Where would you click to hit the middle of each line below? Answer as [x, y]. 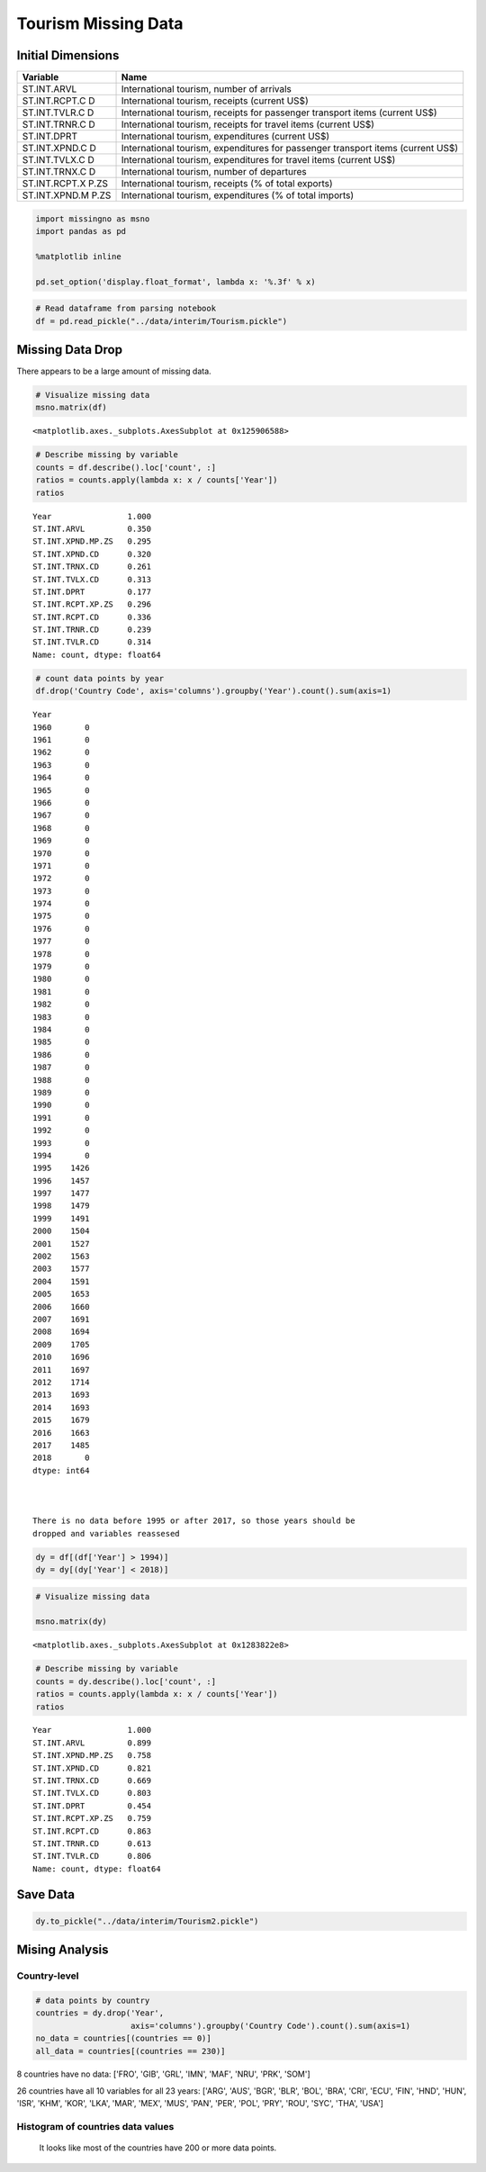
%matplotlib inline [78, 256]
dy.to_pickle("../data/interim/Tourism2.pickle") [147, 1921]
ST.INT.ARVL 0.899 [92, 1743]
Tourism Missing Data [100, 23]
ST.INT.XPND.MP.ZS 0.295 [92, 541]
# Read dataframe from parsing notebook [126, 309]
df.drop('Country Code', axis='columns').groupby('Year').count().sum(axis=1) [213, 691]
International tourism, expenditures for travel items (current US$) [258, 160]
